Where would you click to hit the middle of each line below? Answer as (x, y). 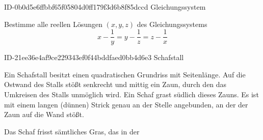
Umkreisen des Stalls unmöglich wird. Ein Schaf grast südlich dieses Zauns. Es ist (131, 94)
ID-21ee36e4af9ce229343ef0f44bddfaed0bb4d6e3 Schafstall (94, 57)
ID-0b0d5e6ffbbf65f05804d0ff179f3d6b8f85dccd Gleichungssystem (105, 7)
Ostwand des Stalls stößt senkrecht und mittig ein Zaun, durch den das (115, 84)
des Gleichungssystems (172, 24)
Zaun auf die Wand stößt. (44, 114)
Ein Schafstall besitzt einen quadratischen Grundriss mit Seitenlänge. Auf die (125, 74)
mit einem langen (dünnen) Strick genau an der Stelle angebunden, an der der (126, 104)
